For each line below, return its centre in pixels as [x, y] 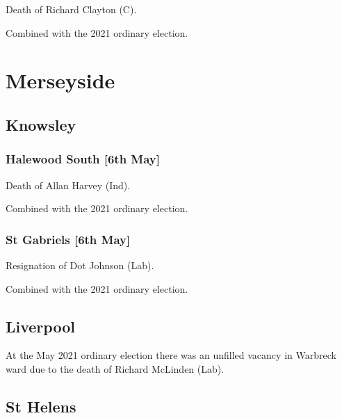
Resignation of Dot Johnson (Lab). [80, 265]
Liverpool [40, 326]
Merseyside [60, 80]
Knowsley [41, 124]
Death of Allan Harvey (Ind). [68, 185]
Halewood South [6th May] [83, 159]
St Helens [41, 406]
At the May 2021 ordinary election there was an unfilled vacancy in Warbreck [171, 355]
